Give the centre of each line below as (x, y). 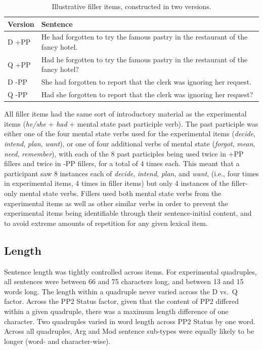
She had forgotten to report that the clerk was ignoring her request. (146, 82)
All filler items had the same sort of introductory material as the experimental (125, 114)
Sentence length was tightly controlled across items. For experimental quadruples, (130, 271)
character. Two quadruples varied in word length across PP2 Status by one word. (130, 321)
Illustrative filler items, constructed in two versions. (131, 6)
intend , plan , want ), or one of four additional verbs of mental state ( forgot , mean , (130, 144)
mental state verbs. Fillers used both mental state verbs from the (120, 193)
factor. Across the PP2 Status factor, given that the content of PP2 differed (121, 301)
